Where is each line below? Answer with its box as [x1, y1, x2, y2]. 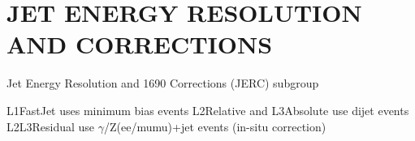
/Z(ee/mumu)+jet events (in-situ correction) [104, 117, 326, 135]
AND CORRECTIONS [6, 28, 273, 61]
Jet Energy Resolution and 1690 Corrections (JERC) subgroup [6, 75, 319, 92]
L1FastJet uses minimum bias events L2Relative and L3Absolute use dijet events [6, 101, 409, 118]
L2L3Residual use [6, 117, 95, 135]
